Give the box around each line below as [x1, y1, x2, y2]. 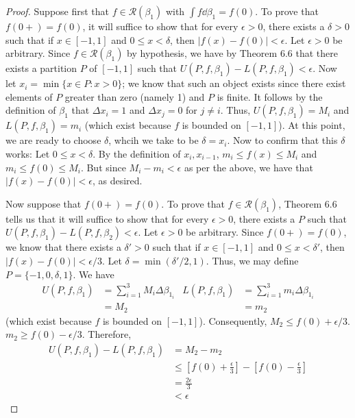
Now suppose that [5, 196, 82, 210]
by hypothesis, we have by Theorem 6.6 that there [127, 46, 338, 60]
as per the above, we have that [184, 160, 313, 174]
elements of [5, 89, 53, 103]
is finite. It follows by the [217, 89, 323, 103]
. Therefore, [82, 327, 132, 341]
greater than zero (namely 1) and [64, 89, 205, 103]
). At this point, [278, 118, 345, 132]
